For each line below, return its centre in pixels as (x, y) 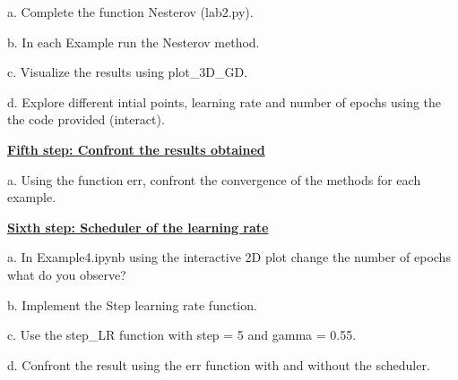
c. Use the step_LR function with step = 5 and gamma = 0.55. (182, 335)
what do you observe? (67, 274)
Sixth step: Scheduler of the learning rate (138, 227)
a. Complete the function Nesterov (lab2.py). (130, 12)
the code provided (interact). (86, 119)
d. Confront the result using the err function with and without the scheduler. (219, 364)
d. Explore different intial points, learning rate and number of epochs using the (225, 101)
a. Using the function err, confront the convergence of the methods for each (214, 179)
